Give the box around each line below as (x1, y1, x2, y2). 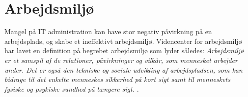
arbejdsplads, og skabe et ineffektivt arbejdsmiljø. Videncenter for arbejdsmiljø (4, 36, 242, 46)
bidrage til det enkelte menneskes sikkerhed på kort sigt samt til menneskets (4, 74, 230, 84)
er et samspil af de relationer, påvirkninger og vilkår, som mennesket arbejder (4, 55, 238, 65)
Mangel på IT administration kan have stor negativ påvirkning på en (4, 26, 212, 37)
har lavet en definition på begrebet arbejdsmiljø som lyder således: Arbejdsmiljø (4, 45, 244, 56)
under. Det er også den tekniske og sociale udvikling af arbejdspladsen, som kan (4, 64, 243, 75)
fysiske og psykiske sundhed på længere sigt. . (4, 83, 139, 94)
